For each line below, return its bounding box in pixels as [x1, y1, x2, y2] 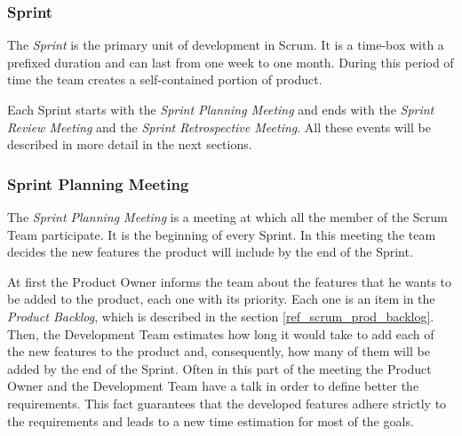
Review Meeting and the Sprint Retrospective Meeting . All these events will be [7, 117, 431, 136]
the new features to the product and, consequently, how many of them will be [7, 342, 430, 361]
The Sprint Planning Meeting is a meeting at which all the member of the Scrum [7, 208, 448, 226]
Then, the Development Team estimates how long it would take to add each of [7, 324, 434, 343]
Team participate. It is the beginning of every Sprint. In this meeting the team [7, 225, 436, 243]
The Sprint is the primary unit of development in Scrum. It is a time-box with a [7, 36, 444, 54]
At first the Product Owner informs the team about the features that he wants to [7, 272, 452, 290]
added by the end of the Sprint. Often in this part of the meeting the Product [7, 359, 432, 377]
